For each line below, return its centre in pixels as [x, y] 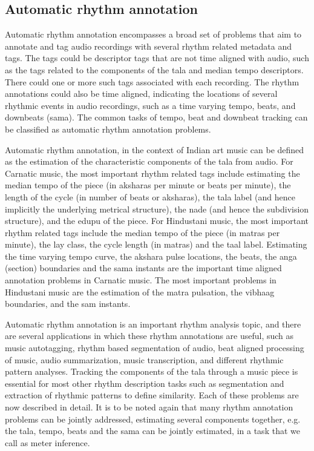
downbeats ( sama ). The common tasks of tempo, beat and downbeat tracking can [156, 117]
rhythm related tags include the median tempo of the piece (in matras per [142, 232]
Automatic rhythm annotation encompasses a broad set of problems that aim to [153, 34]
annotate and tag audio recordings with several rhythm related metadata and [149, 46]
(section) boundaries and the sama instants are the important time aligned [143, 268]
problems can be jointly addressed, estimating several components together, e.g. [153, 419]
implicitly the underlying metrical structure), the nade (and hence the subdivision [157, 209]
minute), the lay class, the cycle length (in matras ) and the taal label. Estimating [156, 244]
